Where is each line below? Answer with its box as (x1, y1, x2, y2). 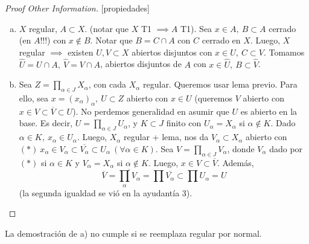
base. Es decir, (19, 117, 73, 129)
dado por (269, 142, 303, 155)
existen (68, 45, 94, 58)
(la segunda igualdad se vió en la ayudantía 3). (19, 186, 193, 199)
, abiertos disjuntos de (100, 57, 182, 70)
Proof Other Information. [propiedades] (5, 2, 150, 14)
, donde (227, 142, 255, 155)
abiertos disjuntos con (132, 45, 212, 58)
